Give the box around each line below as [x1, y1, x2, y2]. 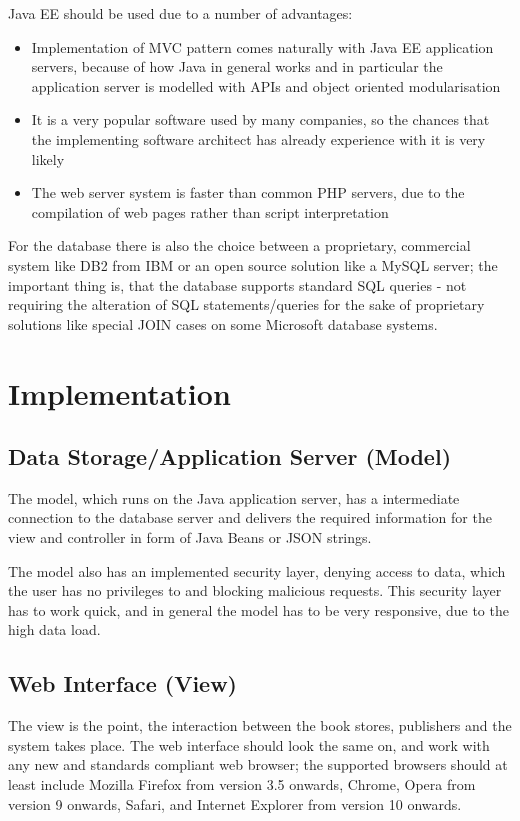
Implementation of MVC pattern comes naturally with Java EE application [31, 36, 494, 57]
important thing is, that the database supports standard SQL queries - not [8, 274, 467, 295]
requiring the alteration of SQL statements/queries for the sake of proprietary [8, 294, 485, 315]
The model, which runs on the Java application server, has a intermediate [8, 487, 460, 508]
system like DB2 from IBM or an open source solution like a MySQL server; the [8, 254, 498, 275]
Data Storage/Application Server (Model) [8, 441, 452, 472]
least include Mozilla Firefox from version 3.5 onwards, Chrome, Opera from [8, 774, 476, 795]
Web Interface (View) [8, 668, 237, 699]
